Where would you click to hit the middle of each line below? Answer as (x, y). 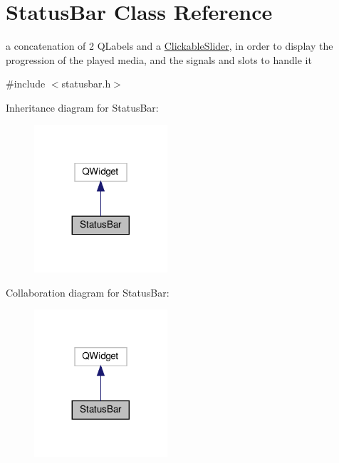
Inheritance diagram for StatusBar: (82, 107)
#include (26, 84)
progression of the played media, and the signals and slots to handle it (159, 59)
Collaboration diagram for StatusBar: (88, 292)
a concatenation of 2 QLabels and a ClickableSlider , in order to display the (169, 46)
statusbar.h (86, 84)
